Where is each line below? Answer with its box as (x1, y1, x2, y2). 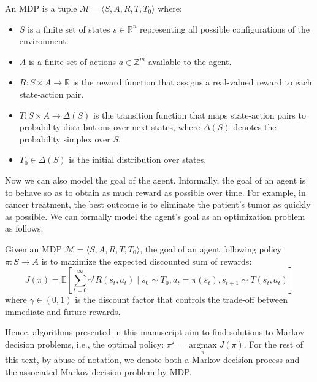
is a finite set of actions (28, 55, 116, 68)
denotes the (233, 120, 277, 133)
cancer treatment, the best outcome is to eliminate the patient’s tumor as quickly (5, 198, 311, 211)
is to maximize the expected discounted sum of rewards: (41, 254, 252, 267)
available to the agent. (148, 55, 232, 68)
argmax (189, 340, 217, 349)
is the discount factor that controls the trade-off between (75, 293, 288, 306)
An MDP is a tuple (5, 2, 77, 14)
